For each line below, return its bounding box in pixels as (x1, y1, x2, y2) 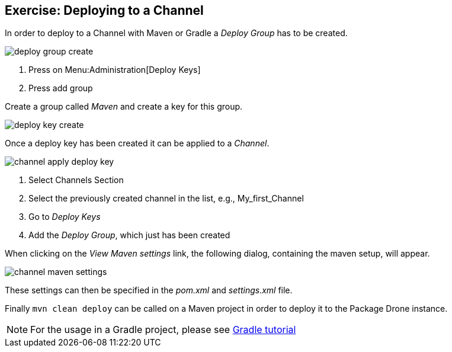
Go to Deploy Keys (28, 212, 101, 222)
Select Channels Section (28, 175, 124, 185)
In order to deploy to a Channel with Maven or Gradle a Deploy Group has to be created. (5, 28, 348, 39)
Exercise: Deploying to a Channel (5, 3, 204, 18)
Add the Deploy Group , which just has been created (28, 230, 230, 241)
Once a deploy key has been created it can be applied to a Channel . (5, 138, 270, 149)
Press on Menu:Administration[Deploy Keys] (28, 65, 201, 75)
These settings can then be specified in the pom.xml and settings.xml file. (5, 285, 293, 296)
